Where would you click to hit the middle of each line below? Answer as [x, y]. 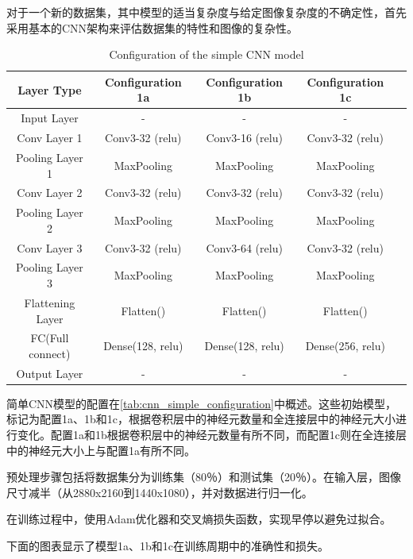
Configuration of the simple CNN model [206, 54]
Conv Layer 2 [50, 193]
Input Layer [50, 118]
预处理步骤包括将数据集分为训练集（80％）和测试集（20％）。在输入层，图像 [204, 477]
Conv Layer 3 [50, 247]
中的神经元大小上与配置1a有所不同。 [101, 450]
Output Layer [50, 373]
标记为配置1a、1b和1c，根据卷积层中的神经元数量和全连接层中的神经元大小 [201, 419]
